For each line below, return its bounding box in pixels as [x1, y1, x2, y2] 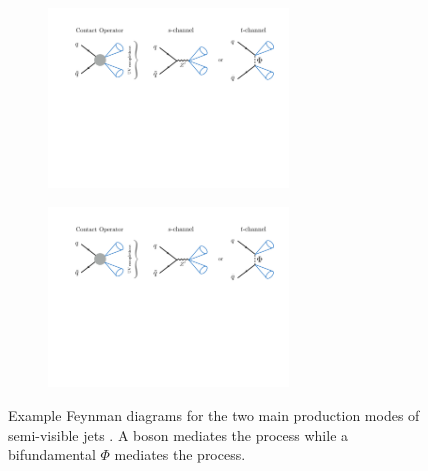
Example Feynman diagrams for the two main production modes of [8, 404, 420, 425]
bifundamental [8, 444, 96, 465]
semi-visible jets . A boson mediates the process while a [8, 424, 349, 445]
